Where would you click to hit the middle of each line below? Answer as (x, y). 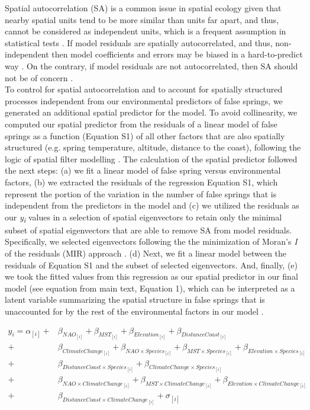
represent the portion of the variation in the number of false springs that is (141, 193)
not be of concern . (39, 77)
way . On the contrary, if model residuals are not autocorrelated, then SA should (151, 65)
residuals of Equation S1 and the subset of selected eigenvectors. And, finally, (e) (151, 265)
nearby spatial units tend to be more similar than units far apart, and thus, (142, 19)
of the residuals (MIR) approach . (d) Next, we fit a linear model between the (146, 253)
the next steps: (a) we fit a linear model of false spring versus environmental (143, 170)
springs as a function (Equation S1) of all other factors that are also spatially (145, 135)
